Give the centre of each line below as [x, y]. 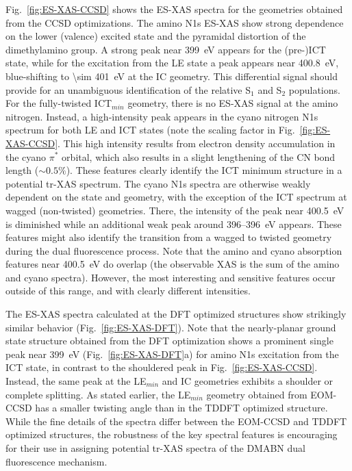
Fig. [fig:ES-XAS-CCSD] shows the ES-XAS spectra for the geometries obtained [174, 9]
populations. [314, 89]
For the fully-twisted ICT [59, 103]
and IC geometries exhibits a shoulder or [248, 381]
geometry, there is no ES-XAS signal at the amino [233, 103]
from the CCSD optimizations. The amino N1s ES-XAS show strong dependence [175, 22]
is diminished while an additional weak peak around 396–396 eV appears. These [174, 224]
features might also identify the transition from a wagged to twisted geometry [169, 237]
